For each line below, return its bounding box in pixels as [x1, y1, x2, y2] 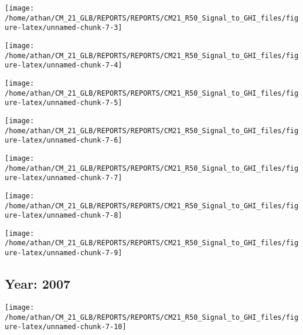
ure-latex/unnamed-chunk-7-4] [5, 61, 122, 70]
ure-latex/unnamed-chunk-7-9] [5, 249, 122, 258]
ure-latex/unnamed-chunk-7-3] [5, 23, 122, 32]
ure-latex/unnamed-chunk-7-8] [5, 211, 122, 220]
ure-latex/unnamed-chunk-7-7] [5, 174, 122, 182]
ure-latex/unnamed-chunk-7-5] [5, 99, 122, 107]
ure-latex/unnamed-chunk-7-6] [5, 136, 122, 145]
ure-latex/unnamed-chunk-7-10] [5, 323, 127, 331]
